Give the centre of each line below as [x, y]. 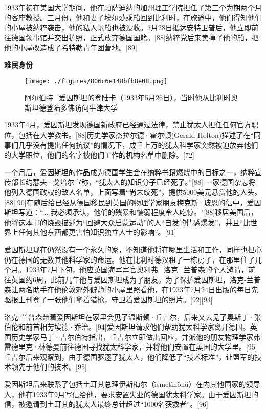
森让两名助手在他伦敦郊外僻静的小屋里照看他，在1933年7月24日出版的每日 [128, 289]
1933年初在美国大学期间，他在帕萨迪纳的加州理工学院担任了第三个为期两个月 [133, 7]
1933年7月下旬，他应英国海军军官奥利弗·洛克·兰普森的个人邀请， [137, 269]
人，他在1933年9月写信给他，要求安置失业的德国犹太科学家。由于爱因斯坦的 [131, 394]
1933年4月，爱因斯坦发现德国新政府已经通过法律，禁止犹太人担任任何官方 [128, 125]
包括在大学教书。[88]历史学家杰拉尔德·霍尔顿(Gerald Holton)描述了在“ [136, 135]
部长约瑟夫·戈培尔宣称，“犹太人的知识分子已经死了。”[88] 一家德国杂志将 [133, 182]
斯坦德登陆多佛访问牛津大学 [71, 107]
